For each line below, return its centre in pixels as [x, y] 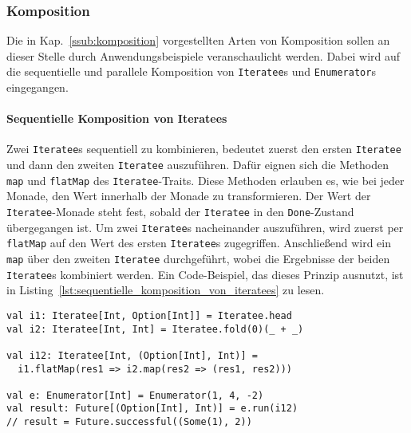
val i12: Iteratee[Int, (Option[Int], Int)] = [132, 355]
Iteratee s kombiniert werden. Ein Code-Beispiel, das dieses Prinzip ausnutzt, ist [205, 274]
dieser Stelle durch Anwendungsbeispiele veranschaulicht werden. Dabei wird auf [204, 55]
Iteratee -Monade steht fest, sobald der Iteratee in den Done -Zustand [180, 212]
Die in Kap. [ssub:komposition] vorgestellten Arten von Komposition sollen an [198, 40]
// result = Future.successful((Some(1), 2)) [129, 422]
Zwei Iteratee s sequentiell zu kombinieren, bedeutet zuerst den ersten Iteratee [204, 149]
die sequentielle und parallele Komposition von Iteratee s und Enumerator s [191, 71]
